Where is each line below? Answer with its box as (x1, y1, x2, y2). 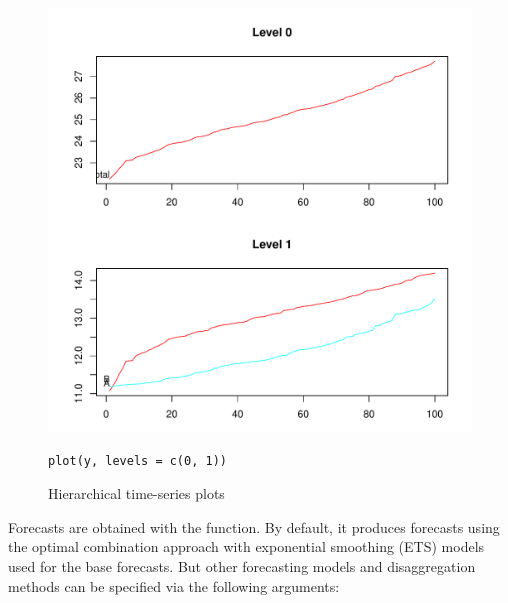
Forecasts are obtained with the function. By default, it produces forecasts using (8, 516, 500, 537)
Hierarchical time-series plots (48, 483, 225, 504)
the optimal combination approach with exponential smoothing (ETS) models (8, 536, 485, 557)
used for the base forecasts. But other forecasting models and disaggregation (8, 555, 476, 576)
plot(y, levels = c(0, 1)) (48, 453, 227, 468)
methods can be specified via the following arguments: (8, 575, 340, 596)
